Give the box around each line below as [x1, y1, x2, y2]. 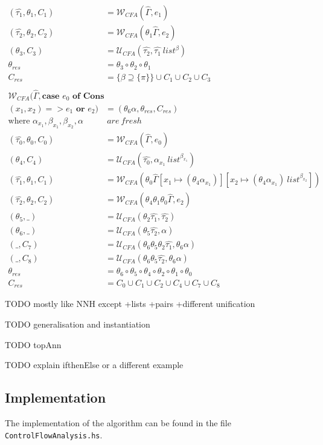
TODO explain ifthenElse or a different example [5, 358, 184, 371]
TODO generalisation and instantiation [5, 317, 150, 330]
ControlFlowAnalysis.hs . [5, 428, 103, 441]
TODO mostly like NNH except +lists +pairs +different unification [5, 297, 255, 310]
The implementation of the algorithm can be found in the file [5, 416, 231, 429]
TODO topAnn [5, 338, 62, 351]
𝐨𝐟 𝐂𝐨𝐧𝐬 [72, 91, 104, 101]
